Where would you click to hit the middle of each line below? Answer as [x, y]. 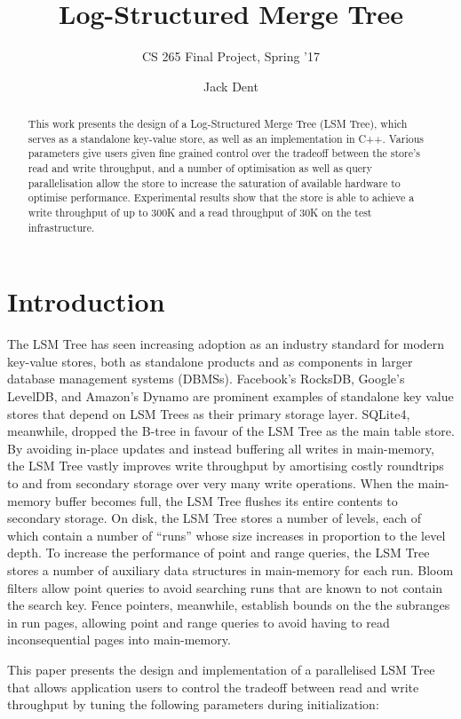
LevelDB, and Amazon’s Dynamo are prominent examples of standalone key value [230, 396]
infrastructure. [61, 227]
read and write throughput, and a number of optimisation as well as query [200, 168]
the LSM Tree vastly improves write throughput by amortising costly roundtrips [226, 466]
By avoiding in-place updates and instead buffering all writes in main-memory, [221, 448]
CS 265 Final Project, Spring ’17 [230, 56]
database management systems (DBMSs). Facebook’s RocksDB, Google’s [206, 379]
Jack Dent [231, 86]
